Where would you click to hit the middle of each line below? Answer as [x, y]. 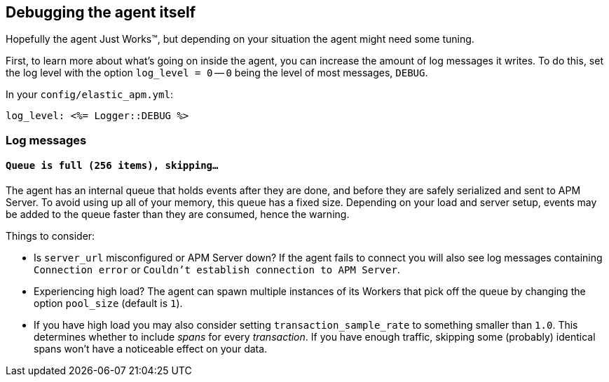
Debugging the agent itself [101, 12]
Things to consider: [50, 236]
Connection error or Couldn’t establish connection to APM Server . [217, 270]
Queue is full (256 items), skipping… [112, 166]
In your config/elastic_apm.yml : [89, 95]
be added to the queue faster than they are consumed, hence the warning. [178, 214]
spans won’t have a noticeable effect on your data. [151, 349]
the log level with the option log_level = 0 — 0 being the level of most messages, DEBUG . [217, 73]
